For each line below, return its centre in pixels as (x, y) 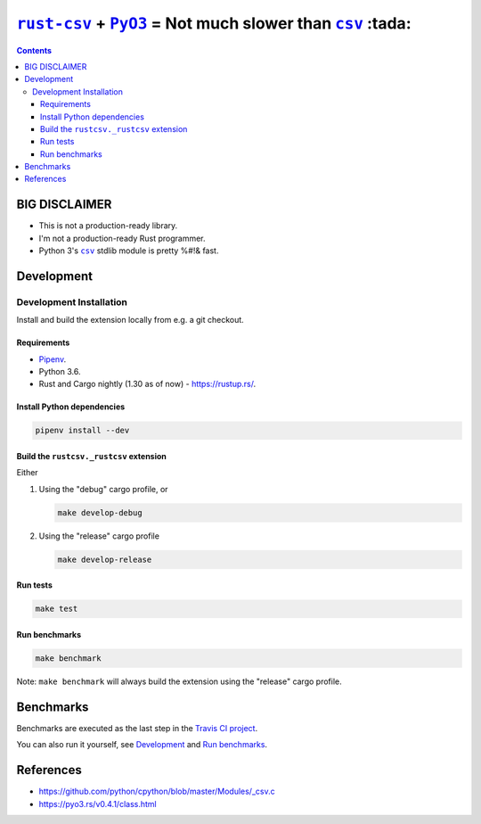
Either (28, 473)
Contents (34, 50)
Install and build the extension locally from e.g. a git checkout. (130, 320)
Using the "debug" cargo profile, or (103, 489)
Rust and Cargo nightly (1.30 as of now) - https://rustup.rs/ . (147, 384)
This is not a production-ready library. (108, 226)
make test (57, 609)
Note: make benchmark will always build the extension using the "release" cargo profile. (179, 681)
